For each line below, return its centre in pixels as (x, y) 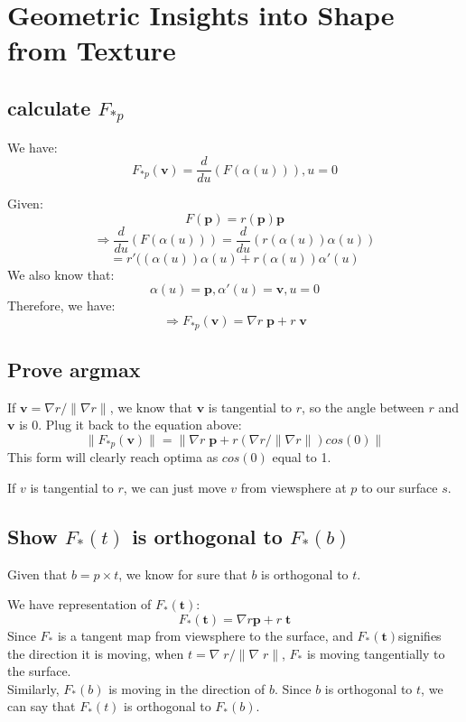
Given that (37, 574)
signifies (420, 635)
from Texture (92, 50)
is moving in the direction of (187, 688)
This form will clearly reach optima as (113, 457)
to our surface (400, 487)
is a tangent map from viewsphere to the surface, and (205, 635)
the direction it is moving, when (96, 653)
